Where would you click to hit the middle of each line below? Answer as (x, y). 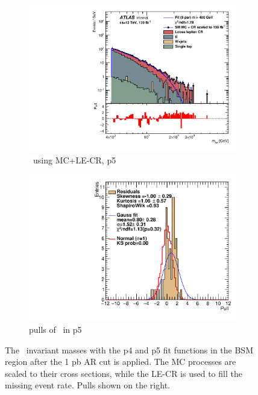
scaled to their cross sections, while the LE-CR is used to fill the (124, 373)
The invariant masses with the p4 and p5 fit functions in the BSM (129, 349)
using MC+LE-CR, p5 (74, 160)
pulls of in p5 (55, 329)
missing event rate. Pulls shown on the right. (87, 385)
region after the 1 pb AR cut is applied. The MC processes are (121, 362)
